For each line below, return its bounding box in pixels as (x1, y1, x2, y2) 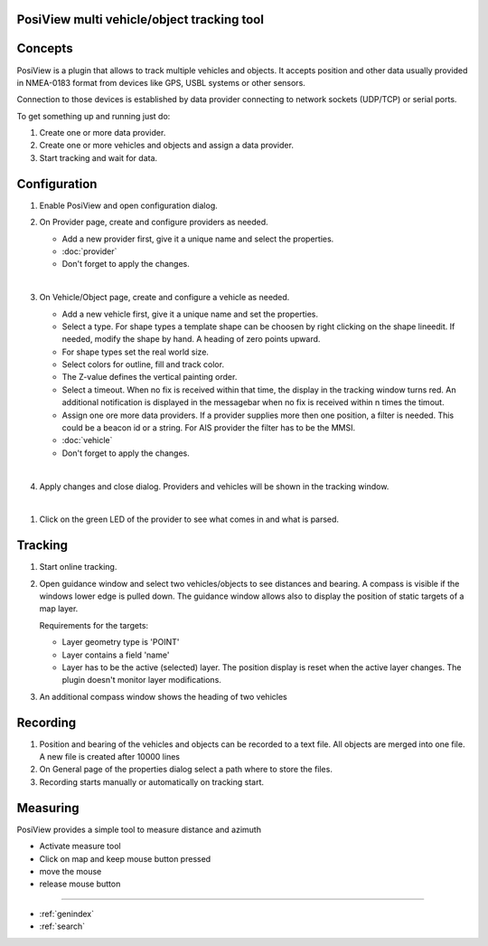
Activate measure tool (39, 841, 121, 852)
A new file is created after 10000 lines (39, 752, 181, 762)
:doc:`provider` (61, 245, 117, 257)
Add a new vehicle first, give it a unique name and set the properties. (61, 308, 319, 319)
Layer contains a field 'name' (61, 649, 170, 660)
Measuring (16, 800, 80, 816)
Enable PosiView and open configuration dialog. (39, 200, 219, 211)
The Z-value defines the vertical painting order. (61, 372, 238, 383)
